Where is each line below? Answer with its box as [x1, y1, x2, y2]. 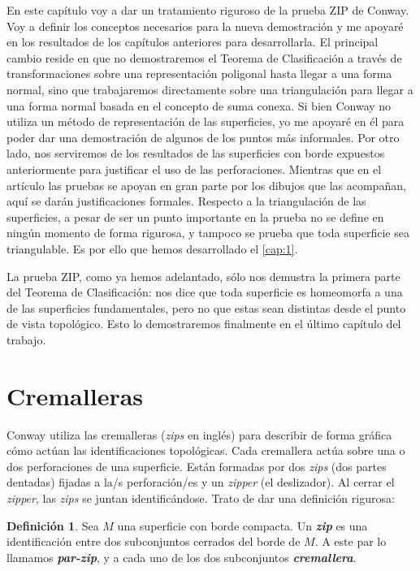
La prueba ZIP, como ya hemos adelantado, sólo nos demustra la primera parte [6, 267, 401, 284]
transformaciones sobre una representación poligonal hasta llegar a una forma [6, 65, 392, 82]
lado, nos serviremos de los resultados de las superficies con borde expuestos [6, 145, 385, 162]
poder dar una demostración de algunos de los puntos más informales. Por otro [6, 128, 400, 145]
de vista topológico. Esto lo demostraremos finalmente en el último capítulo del [6, 315, 401, 332]
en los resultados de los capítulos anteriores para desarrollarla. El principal [6, 33, 379, 50]
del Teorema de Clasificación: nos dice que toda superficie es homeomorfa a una [6, 283, 403, 301]
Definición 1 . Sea [6, 517, 99, 534]
